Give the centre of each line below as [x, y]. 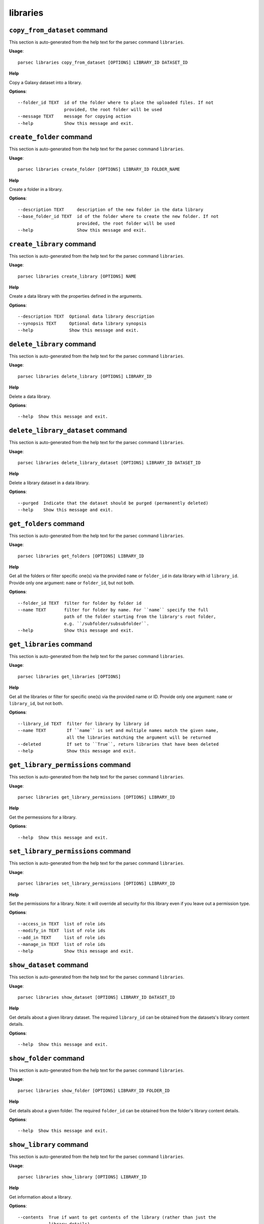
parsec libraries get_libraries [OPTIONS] [69, 676]
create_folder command [51, 137]
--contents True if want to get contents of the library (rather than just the [117, 1217]
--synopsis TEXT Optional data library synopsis [82, 323]
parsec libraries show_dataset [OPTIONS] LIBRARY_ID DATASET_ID [97, 997]
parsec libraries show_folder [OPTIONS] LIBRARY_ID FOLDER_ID [94, 1090]
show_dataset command [49, 965]
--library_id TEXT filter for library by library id [83, 724]
